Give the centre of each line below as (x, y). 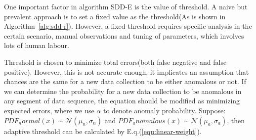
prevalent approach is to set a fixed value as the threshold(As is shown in (115, 16)
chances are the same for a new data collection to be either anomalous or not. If (125, 81)
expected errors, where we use (49, 110)
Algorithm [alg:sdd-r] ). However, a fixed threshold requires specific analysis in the (128, 26)
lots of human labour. (37, 45)
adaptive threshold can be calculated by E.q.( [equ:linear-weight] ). (103, 131)
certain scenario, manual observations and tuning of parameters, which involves (124, 35)
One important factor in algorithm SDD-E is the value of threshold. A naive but (126, 6)
